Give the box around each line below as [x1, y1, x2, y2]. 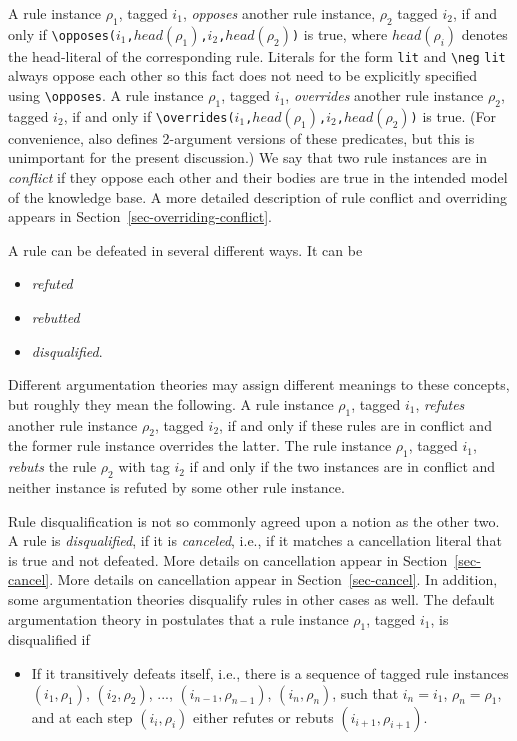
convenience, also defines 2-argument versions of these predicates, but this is [8, 127, 475, 148]
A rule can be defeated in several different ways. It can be [8, 239, 363, 260]
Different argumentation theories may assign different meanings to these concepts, [8, 374, 510, 395]
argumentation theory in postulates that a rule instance [8, 608, 349, 629]
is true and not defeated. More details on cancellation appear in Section [8, 549, 448, 570]
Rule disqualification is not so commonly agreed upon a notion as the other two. [8, 510, 500, 531]
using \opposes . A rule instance [8, 85, 204, 106]
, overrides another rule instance [285, 85, 484, 106]
